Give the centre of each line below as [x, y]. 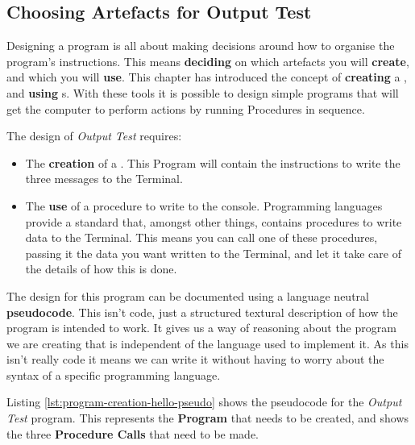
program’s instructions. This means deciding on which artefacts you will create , [208, 61]
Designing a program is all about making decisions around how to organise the [201, 46]
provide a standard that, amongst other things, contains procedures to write [214, 221]
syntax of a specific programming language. [114, 374]
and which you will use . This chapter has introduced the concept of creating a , [207, 77]
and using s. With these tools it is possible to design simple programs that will [203, 92]
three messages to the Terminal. [104, 179]
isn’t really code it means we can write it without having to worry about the [195, 359]
